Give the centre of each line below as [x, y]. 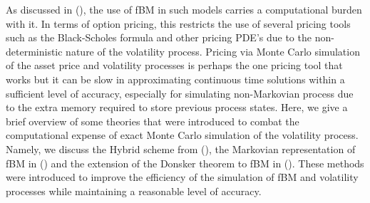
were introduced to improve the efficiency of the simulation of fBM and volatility [182, 177]
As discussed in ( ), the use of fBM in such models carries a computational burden [184, 9]
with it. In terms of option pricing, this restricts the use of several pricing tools [178, 23]
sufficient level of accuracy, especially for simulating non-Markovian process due [180, 93]
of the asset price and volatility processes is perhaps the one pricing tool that [174, 65]
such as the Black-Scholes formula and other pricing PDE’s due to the [159, 37]
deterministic [34, 51]
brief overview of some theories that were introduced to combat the [153, 121]
